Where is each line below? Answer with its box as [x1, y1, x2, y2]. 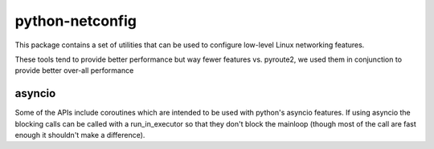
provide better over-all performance [14, 66, 134, 75]
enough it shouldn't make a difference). [14, 131, 145, 140]
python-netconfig [14, 12, 137, 30]
